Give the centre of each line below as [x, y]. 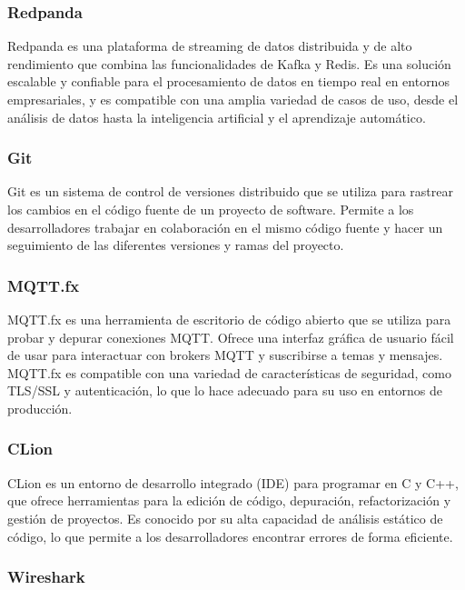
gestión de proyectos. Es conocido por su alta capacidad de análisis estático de [225, 518]
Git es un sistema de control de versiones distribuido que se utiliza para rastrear [230, 191]
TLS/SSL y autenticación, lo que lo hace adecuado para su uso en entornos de [225, 390]
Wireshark [46, 577]
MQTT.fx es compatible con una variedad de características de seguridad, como [229, 372]
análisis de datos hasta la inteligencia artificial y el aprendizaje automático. [217, 117]
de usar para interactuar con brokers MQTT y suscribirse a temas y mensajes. [225, 355]
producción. [40, 408]
